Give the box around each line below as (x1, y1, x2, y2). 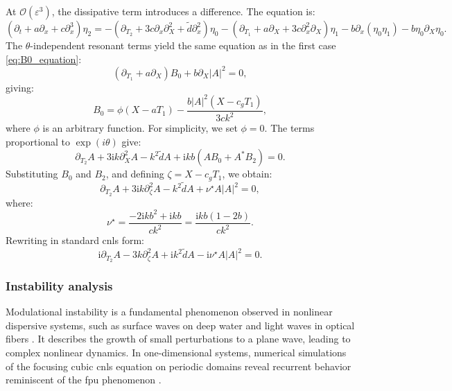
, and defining (105, 166, 164, 181)
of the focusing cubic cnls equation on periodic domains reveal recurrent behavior (6, 358, 351, 373)
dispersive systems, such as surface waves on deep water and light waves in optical (6, 318, 355, 332)
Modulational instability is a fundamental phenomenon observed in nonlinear (6, 304, 333, 319)
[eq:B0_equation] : (6, 51, 82, 66)
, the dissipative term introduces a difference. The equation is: (51, 4, 315, 18)
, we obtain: (222, 166, 272, 181)
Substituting (6, 166, 58, 181)
